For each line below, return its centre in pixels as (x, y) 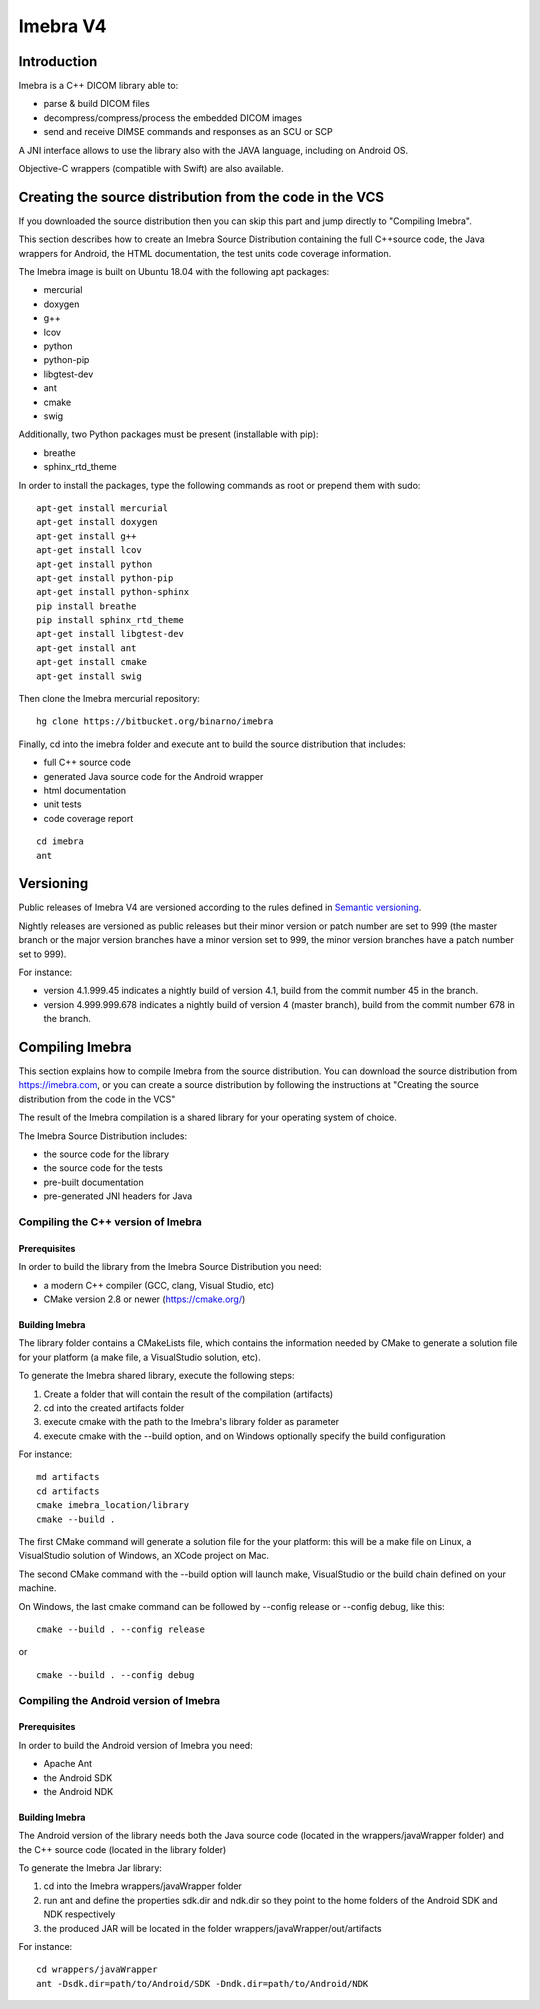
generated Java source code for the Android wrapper (153, 776)
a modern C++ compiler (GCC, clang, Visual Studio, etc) (159, 1285)
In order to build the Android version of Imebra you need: (136, 1745)
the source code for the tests (103, 1168)
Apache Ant (68, 1764)
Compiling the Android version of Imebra (119, 1700)
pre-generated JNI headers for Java (118, 1196)
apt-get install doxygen (97, 522)
